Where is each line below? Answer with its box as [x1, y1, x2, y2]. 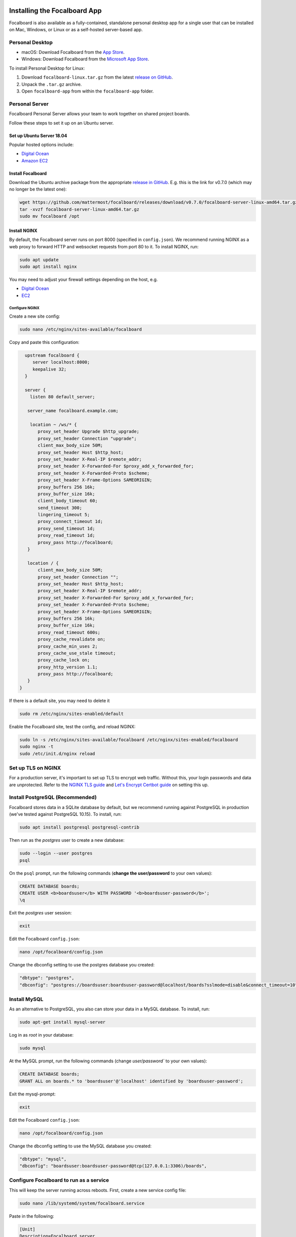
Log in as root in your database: [9, 1032, 74, 1038]
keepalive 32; [32, 366, 67, 372]
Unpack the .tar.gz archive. [21, 81, 82, 87]
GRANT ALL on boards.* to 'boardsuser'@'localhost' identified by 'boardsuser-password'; [19, 1078, 244, 1084]
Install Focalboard [9, 170, 47, 176]
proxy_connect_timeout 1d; [37, 519, 103, 524]
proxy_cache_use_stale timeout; [37, 650, 116, 656]
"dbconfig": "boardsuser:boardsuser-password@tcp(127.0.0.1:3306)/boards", [19, 1163, 207, 1169]
